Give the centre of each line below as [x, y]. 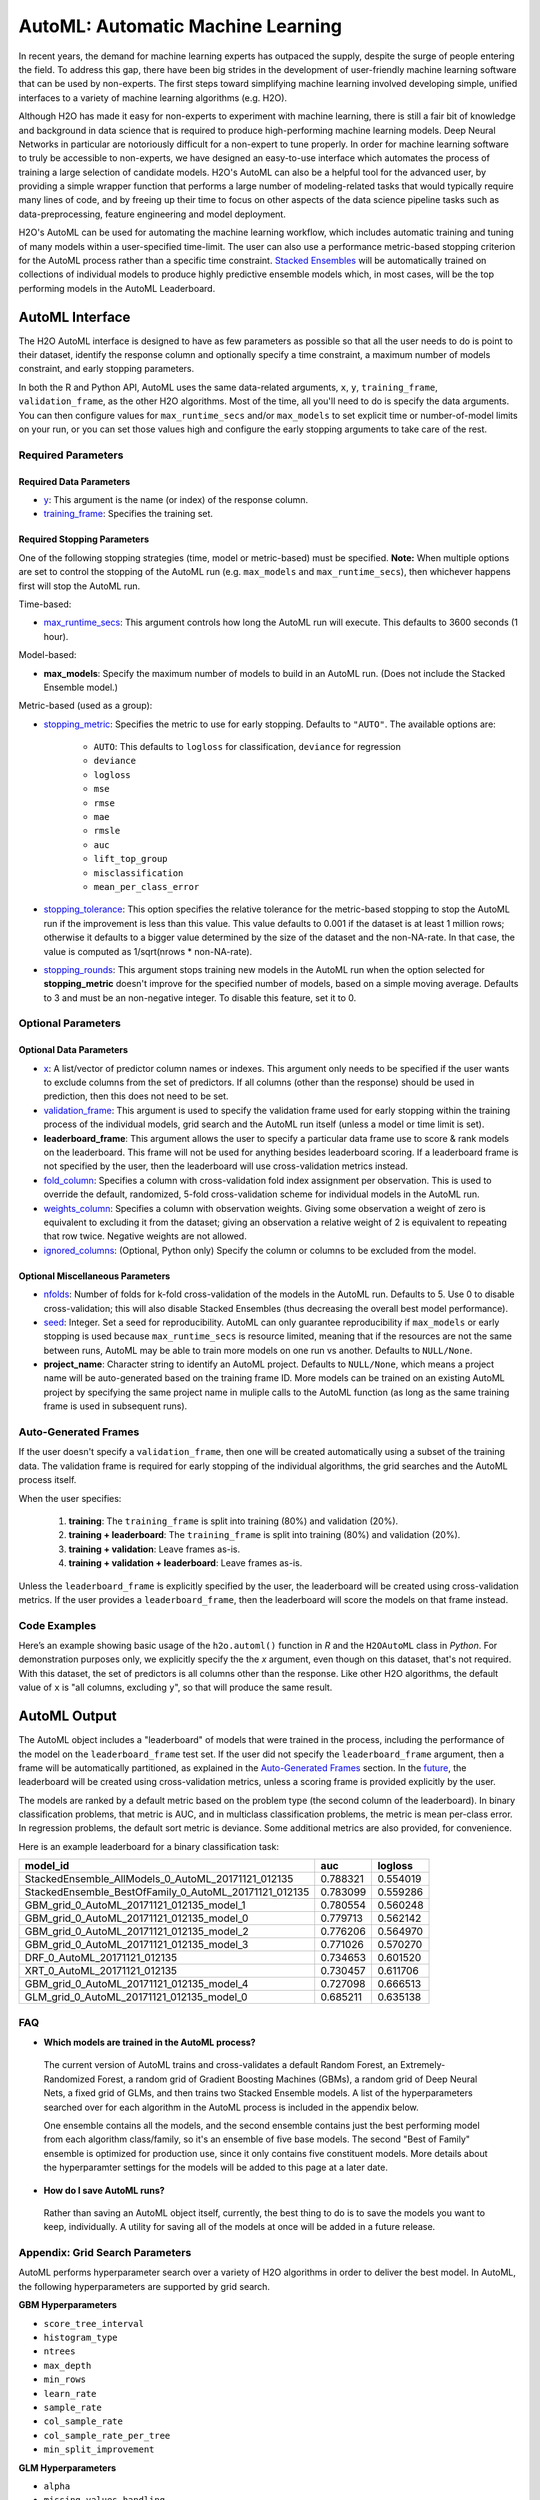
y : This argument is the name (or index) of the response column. [176, 499]
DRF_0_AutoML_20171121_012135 [101, 1958]
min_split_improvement [99, 2449]
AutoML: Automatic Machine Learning [180, 26]
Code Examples [57, 1625]
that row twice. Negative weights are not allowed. [145, 1236]
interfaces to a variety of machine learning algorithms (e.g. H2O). [153, 97]
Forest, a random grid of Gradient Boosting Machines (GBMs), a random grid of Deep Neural [287, 2079]
